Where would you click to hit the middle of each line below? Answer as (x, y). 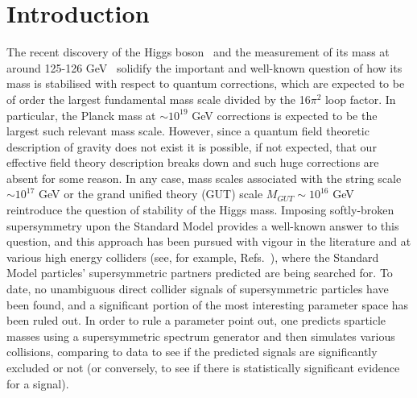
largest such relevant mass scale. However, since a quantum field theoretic (188, 131)
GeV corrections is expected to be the (285, 115)
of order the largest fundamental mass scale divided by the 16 (159, 99)
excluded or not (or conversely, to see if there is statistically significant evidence (203, 367)
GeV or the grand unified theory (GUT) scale (151, 194)
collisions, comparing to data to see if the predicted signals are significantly (192, 352)
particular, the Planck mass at (81, 115)
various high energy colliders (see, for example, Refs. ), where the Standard (193, 257)
